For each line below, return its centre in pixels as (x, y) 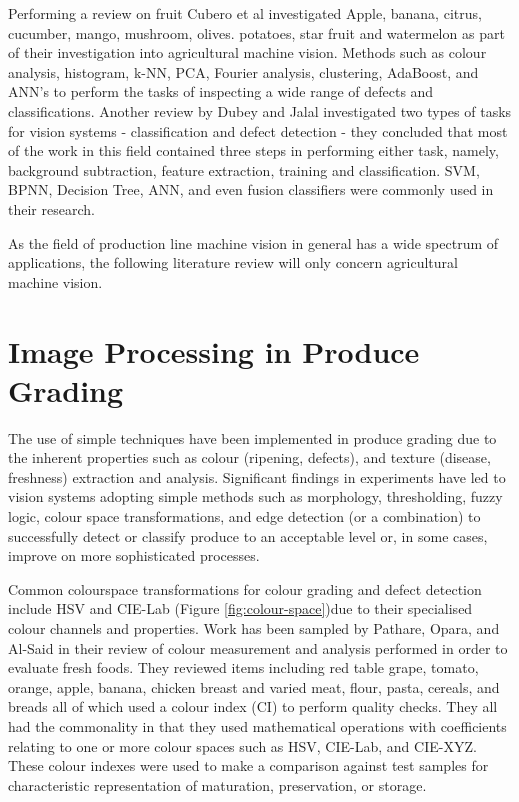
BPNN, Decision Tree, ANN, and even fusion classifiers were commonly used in (251, 189)
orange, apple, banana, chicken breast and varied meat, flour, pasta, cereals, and (254, 686)
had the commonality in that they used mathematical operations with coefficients (257, 725)
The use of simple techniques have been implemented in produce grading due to (252, 437)
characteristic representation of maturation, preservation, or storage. (217, 784)
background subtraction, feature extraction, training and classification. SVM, (244, 169)
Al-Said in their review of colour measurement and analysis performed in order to (258, 647)
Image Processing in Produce (214, 350)
